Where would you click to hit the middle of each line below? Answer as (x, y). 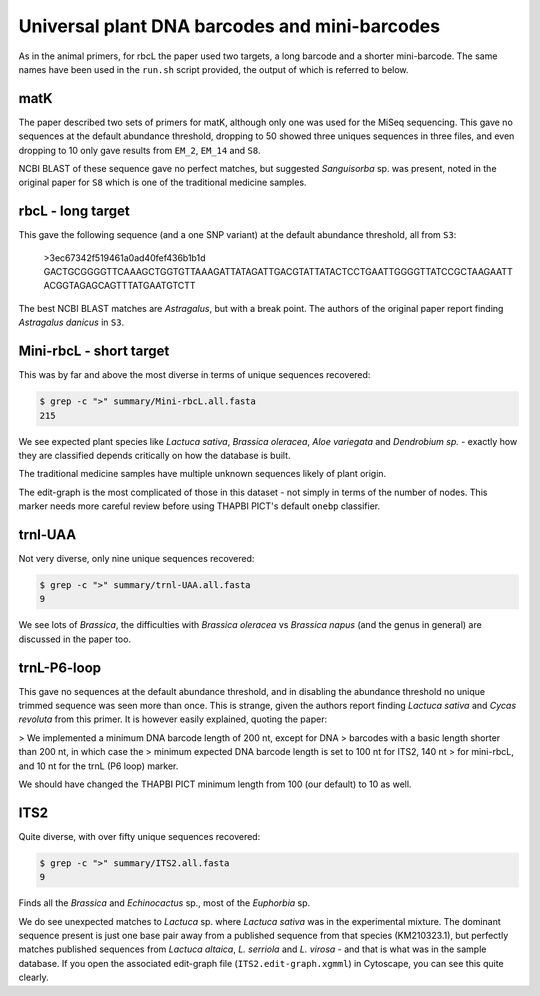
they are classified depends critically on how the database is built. (154, 455)
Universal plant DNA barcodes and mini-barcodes (229, 26)
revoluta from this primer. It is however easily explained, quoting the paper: (173, 719)
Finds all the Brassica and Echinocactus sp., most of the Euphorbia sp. (164, 903)
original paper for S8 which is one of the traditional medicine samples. (162, 182)
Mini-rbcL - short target (94, 351)
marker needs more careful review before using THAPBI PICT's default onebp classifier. (199, 506)
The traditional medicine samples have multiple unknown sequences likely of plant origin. (202, 474)
